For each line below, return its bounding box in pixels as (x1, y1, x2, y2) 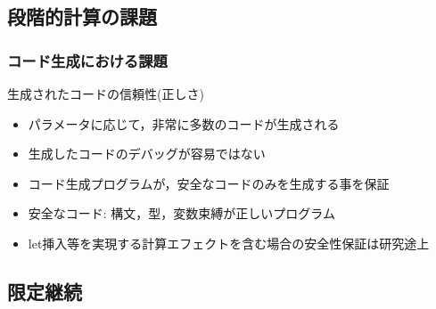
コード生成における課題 (7, 49, 168, 71)
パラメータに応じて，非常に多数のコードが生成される (28, 114, 340, 133)
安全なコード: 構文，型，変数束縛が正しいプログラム (28, 204, 335, 223)
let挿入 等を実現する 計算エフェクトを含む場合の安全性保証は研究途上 (28, 233, 430, 252)
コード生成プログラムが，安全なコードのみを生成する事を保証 (28, 174, 390, 192)
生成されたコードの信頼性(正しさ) (7, 85, 204, 102)
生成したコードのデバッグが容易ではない (28, 144, 266, 163)
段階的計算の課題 (7, 3, 157, 30)
